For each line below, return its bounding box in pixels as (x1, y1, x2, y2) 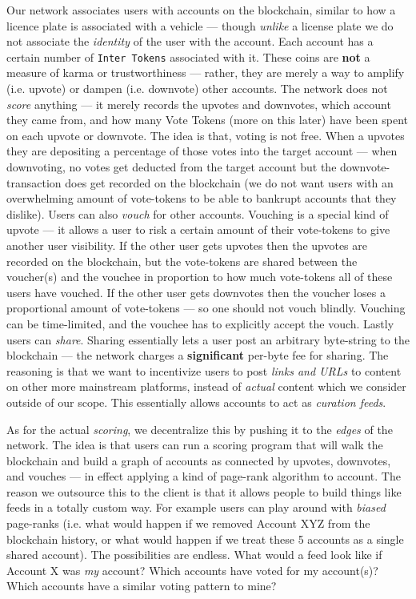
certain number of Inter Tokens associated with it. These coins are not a (6, 48, 370, 65)
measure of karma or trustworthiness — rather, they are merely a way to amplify (6, 64, 405, 81)
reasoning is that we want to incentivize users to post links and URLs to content (6, 362, 402, 379)
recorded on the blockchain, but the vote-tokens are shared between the (6, 252, 358, 269)
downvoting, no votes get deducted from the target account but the (6, 159, 337, 175)
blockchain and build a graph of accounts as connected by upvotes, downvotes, (6, 452, 391, 468)
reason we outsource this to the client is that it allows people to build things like (6, 483, 402, 500)
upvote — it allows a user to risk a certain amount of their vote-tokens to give (6, 221, 390, 238)
